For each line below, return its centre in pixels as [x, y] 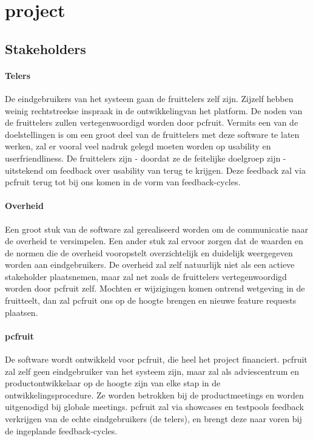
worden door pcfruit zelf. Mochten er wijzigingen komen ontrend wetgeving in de [155, 288]
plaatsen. [22, 312]
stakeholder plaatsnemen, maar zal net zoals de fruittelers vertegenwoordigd [146, 276]
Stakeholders [45, 48]
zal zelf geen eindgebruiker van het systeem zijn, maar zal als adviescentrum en [152, 371]
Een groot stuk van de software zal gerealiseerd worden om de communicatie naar [156, 229]
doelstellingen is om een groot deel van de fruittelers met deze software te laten [152, 134]
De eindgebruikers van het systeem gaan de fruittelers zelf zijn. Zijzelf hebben [149, 98]
